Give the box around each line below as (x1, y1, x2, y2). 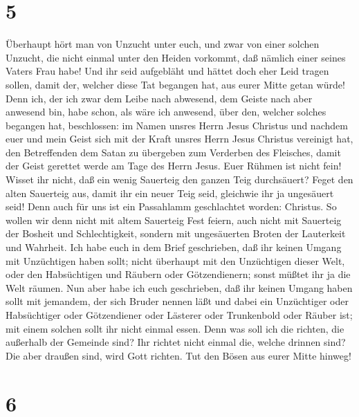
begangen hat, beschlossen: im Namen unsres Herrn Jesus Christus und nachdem (6, 118, 348, 132)
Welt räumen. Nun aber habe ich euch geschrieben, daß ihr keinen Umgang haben (6, 280, 353, 295)
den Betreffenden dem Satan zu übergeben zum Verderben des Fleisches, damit (6, 145, 341, 159)
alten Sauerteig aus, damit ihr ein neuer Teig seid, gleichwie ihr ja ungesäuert (6, 185, 334, 200)
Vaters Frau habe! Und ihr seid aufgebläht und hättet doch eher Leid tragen (6, 64, 329, 78)
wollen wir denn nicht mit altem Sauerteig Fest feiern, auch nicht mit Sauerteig (6, 212, 342, 227)
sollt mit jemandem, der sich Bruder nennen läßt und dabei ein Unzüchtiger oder (6, 294, 349, 308)
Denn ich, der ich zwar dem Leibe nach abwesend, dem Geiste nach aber (6, 91, 313, 105)
